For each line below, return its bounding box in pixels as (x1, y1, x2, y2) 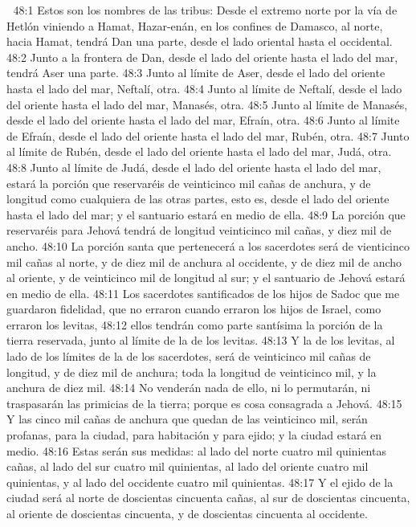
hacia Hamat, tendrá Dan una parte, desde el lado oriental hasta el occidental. (6, 33, 393, 50)
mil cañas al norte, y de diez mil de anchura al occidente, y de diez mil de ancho (6, 253, 402, 270)
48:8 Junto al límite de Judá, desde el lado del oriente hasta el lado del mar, (6, 158, 381, 175)
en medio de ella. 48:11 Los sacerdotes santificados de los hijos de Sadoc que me (6, 284, 400, 301)
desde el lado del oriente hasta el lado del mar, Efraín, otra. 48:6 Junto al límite (6, 112, 400, 129)
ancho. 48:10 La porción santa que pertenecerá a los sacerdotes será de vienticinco (6, 237, 410, 254)
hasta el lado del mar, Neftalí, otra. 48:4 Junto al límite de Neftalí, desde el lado (6, 80, 402, 96)
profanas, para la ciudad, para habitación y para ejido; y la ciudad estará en (6, 427, 382, 443)
